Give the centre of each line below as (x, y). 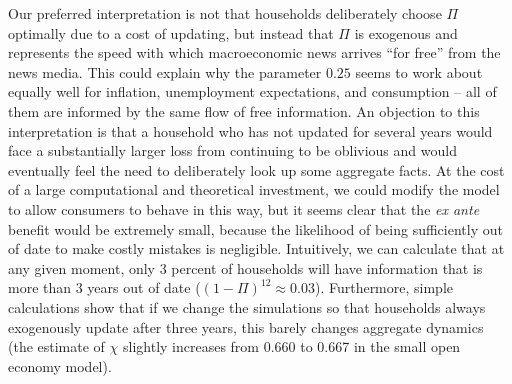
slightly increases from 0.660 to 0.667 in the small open (291, 346)
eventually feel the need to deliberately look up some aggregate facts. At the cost (256, 169)
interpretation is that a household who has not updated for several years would (250, 130)
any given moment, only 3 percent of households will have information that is (245, 267)
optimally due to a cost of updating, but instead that (171, 32)
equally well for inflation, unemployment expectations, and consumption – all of (252, 91)
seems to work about (419, 71)
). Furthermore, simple (384, 287)
